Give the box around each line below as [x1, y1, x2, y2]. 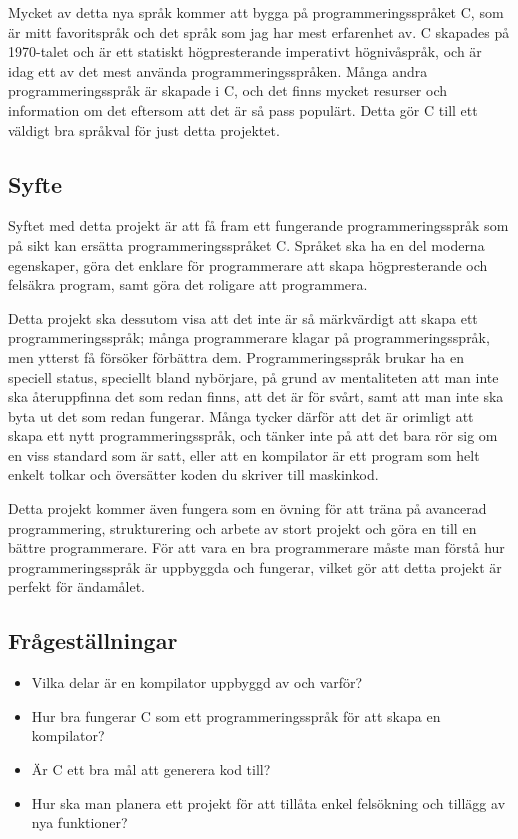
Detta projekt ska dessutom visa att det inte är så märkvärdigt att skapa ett [8, 307, 478, 328]
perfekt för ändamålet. [8, 576, 145, 597]
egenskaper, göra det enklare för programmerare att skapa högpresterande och [8, 254, 488, 275]
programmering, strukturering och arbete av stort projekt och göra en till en [8, 517, 477, 538]
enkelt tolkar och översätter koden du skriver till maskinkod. [8, 464, 379, 485]
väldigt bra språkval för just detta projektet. [8, 119, 280, 140]
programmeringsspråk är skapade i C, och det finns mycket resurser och [8, 80, 448, 101]
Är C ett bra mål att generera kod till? [31, 759, 271, 780]
